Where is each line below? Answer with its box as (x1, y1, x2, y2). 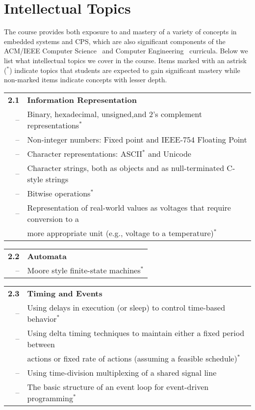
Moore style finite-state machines (27, 264, 141, 276)
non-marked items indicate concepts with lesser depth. (4, 74, 167, 85)
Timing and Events (27, 287, 102, 299)
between (27, 338, 55, 350)
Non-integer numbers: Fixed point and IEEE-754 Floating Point (27, 133, 247, 145)
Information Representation (27, 94, 137, 105)
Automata (27, 250, 67, 262)
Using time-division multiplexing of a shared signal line (27, 366, 217, 378)
